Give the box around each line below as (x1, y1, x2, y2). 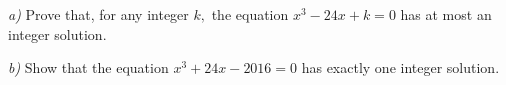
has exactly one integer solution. (301, 57, 500, 78)
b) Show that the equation (8, 57, 169, 78)
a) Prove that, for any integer (8, 4, 189, 24)
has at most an (400, 4, 492, 24)
